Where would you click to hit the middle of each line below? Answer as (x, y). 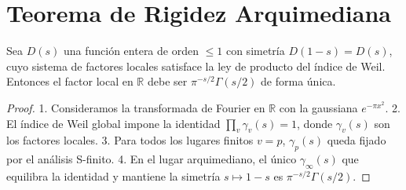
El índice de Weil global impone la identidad (113, 123)
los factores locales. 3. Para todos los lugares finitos (130, 140)
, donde (315, 123)
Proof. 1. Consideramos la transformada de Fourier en (136, 107)
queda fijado (357, 140)
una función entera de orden (131, 51)
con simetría (255, 51)
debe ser (167, 81)
